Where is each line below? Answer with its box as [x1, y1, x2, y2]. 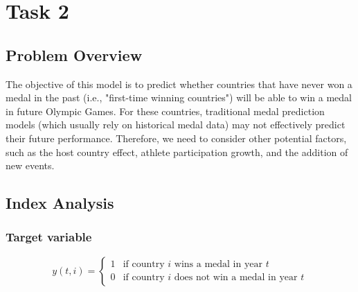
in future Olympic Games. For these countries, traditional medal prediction [6, 103, 325, 118]
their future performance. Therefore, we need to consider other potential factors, [6, 130, 347, 145]
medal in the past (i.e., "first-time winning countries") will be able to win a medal [6, 90, 352, 105]
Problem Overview [6, 44, 143, 65]
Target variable [6, 228, 92, 246]
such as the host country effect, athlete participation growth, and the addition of [6, 144, 348, 159]
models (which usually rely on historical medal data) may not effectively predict [6, 117, 346, 132]
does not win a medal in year [174, 273, 298, 283]
